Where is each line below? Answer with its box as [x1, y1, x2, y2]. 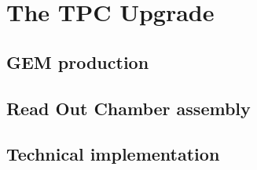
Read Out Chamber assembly [6, 96, 251, 120]
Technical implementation [6, 142, 220, 166]
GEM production [6, 49, 149, 74]
